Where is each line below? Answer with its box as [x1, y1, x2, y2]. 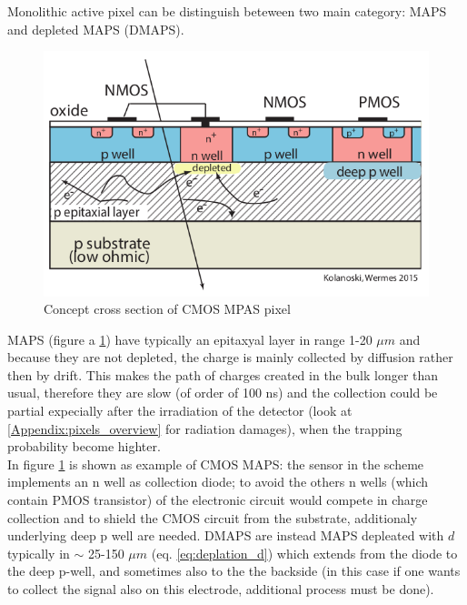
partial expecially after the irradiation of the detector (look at [7, 401, 353, 420]
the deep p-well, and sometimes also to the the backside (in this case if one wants [7, 561, 461, 580]
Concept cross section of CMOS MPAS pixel [44, 299, 291, 318]
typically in [7, 543, 70, 562]
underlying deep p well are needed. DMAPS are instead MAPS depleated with [7, 526, 444, 545]
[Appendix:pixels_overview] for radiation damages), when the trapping [7, 418, 402, 438]
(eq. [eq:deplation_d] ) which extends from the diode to [151, 543, 458, 562]
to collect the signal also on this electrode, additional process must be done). [7, 580, 434, 598]
